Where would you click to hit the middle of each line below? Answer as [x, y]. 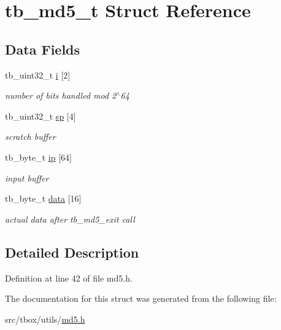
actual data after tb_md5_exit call [70, 219]
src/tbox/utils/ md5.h [45, 319]
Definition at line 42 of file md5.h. [69, 278]
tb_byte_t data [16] [43, 198]
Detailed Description [72, 252]
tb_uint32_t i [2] [38, 75]
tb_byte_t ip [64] [38, 157]
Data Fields [43, 49]
